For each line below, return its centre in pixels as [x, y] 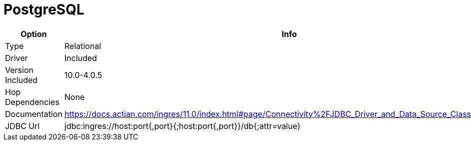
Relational [83, 46]
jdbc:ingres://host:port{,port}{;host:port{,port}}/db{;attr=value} [183, 126]
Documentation [34, 114]
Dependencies [32, 102]
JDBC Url [22, 126]
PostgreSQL [44, 9]
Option [34, 34]
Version [19, 70]
